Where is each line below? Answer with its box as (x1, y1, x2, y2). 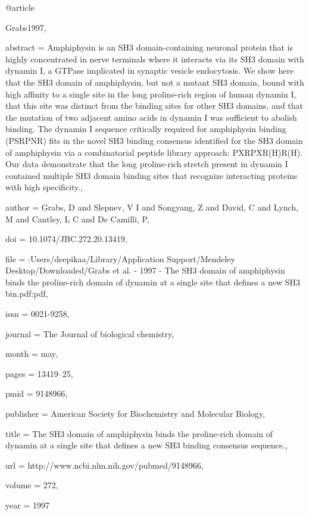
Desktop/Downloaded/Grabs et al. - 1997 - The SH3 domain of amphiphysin (5, 264, 285, 277)
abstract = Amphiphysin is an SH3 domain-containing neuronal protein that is (5, 41, 294, 54)
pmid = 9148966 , (5, 387, 68, 400)
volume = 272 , (5, 479, 58, 491)
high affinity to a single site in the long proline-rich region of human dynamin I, (5, 87, 296, 100)
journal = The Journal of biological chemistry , (5, 327, 174, 340)
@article (5, 1, 35, 13)
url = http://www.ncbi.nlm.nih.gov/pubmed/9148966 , (5, 459, 204, 471)
